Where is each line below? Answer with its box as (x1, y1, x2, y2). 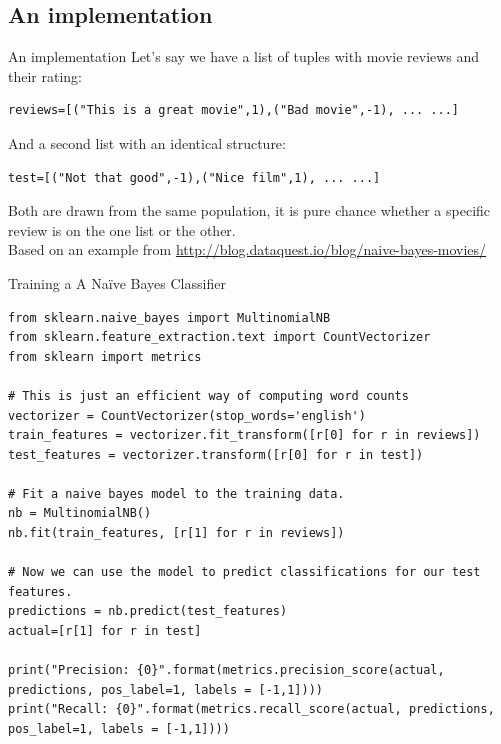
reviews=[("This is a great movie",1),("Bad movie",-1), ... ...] (8, 103, 460, 118)
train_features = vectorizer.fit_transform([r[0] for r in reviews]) (8, 428, 481, 443)
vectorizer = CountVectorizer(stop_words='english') (8, 408, 366, 423)
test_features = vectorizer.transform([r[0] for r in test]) (8, 447, 424, 462)
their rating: (8, 65, 82, 86)
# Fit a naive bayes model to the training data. (8, 486, 345, 501)
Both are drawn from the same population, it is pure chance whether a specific (8, 200, 491, 221)
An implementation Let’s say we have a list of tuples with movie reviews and (8, 46, 480, 67)
